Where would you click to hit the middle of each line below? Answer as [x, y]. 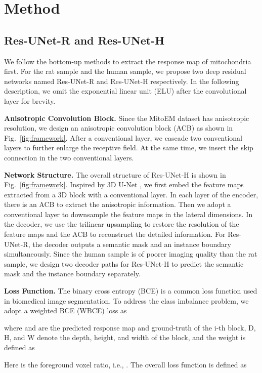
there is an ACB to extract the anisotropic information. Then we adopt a [118, 204]
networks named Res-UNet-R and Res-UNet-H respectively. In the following [122, 81]
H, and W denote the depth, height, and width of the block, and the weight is [125, 337]
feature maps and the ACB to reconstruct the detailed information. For [115, 234]
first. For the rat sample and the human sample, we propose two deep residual [125, 71]
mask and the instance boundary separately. [72, 274]
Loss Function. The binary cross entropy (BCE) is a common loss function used [131, 291]
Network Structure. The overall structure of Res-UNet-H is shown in [115, 174]
